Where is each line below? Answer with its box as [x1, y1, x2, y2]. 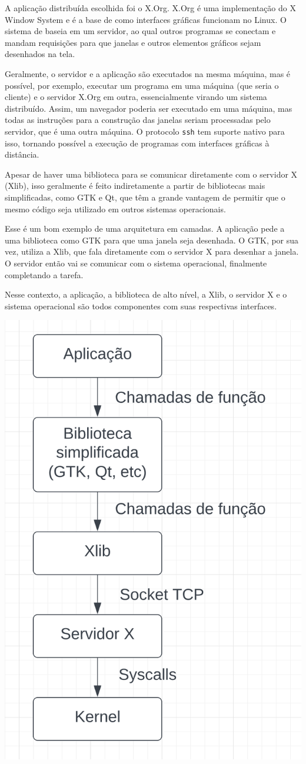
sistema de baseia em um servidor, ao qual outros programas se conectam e [5, 25, 276, 37]
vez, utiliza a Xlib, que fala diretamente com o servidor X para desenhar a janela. [5, 245, 299, 258]
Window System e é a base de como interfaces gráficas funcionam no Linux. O [5, 13, 287, 25]
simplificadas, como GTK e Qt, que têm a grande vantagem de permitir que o [5, 191, 285, 203]
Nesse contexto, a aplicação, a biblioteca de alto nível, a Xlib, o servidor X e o [5, 288, 287, 301]
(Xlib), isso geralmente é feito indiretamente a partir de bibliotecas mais [5, 179, 265, 192]
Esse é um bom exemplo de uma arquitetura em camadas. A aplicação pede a [5, 222, 285, 235]
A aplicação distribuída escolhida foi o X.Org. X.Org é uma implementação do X [5, 2, 296, 14]
